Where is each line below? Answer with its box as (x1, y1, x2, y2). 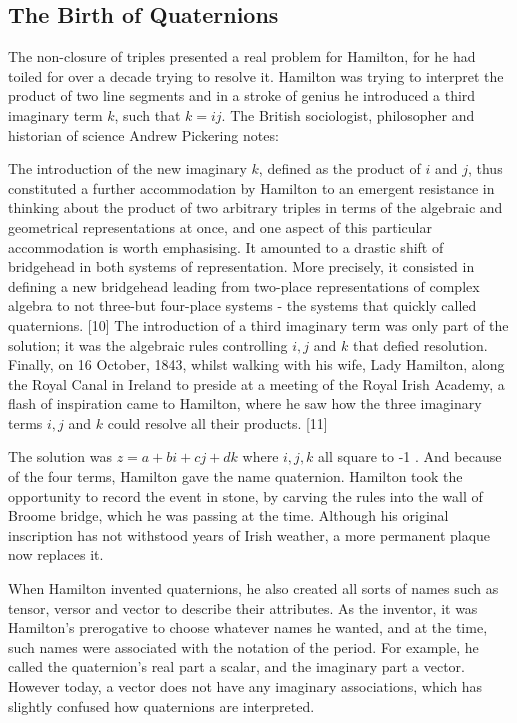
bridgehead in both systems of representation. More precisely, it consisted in (8, 256, 475, 277)
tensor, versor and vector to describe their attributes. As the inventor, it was (8, 597, 478, 618)
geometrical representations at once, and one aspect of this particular (8, 216, 432, 237)
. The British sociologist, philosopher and (221, 104, 475, 125)
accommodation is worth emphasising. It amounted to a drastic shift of (8, 236, 444, 257)
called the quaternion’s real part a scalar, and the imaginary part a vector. (8, 656, 466, 677)
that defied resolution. (352, 334, 488, 355)
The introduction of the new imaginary (8, 158, 247, 179)
